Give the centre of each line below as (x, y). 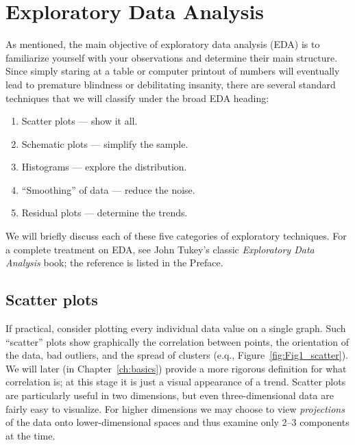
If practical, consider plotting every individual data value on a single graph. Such (176, 328)
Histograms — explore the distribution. (104, 167)
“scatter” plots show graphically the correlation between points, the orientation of (177, 341)
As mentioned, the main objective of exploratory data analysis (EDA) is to (163, 44)
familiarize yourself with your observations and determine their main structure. (172, 57)
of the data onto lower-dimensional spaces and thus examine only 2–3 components (177, 422)
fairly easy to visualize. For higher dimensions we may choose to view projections (175, 408)
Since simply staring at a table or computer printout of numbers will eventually (173, 71)
